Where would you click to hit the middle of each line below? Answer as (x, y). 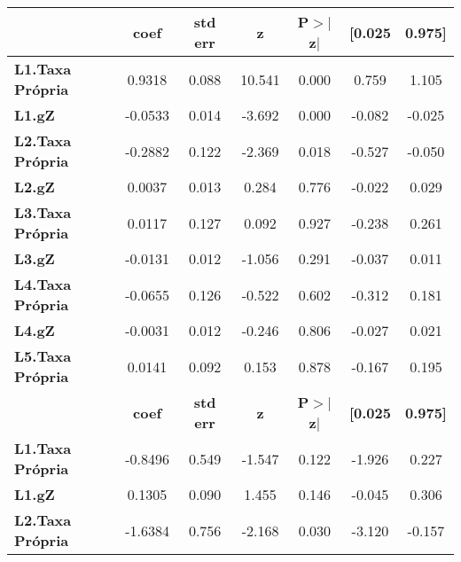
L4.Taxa (43, 284)
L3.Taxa (43, 212)
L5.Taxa (43, 356)
